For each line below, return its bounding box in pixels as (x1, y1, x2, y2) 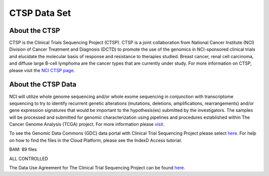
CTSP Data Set (9, 7, 71, 18)
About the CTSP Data (9, 80, 77, 89)
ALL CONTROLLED (9, 156, 48, 162)
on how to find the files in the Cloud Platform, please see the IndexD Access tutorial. (9, 137, 182, 143)
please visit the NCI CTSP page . (9, 67, 75, 73)
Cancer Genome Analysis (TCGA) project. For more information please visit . (9, 121, 164, 127)
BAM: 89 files (9, 147, 37, 153)
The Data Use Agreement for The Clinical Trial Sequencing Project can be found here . (9, 165, 185, 171)
